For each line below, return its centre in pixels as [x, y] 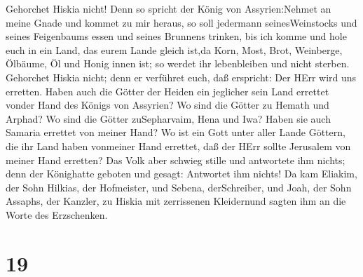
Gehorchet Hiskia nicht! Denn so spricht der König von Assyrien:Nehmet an [169, 8]
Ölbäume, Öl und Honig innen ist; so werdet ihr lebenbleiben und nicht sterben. [178, 63]
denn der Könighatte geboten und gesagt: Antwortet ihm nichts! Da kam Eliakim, [181, 174]
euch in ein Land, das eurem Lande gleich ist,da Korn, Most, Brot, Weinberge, [174, 49]
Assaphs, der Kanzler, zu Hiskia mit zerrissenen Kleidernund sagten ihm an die [176, 201]
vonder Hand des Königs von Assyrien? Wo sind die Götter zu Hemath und [167, 105]
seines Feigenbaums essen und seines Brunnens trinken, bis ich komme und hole [176, 36]
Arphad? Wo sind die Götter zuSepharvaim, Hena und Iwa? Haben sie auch [168, 118]
